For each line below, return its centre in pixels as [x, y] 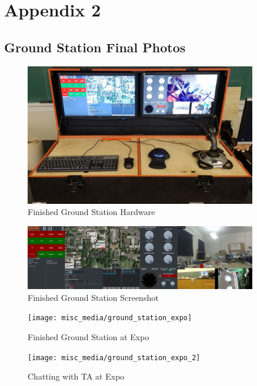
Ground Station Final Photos [95, 47]
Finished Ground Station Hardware [91, 212]
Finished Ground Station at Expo [89, 336]
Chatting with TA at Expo [76, 376]
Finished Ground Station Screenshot [93, 297]
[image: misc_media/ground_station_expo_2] [114, 358]
